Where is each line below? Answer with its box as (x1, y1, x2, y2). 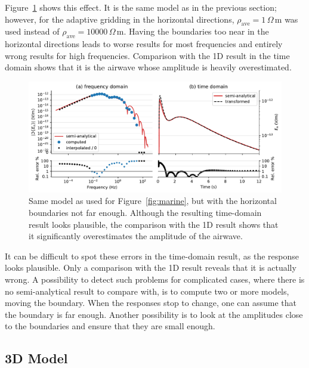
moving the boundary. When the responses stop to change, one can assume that (5, 296, 296, 309)
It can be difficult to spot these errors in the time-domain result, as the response (5, 249, 299, 262)
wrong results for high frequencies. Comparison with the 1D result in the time (5, 49, 290, 61)
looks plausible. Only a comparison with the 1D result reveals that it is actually (5, 261, 296, 274)
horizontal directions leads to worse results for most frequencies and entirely (5, 38, 283, 50)
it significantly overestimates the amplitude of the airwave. (29, 230, 243, 242)
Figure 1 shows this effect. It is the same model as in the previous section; (5, 1, 277, 13)
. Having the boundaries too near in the (123, 25, 269, 38)
